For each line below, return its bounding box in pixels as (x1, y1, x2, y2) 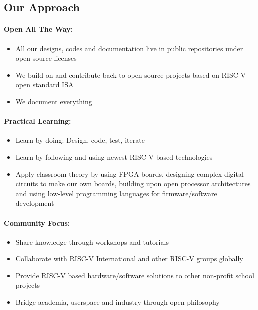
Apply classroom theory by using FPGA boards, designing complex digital (15, 168, 244, 179)
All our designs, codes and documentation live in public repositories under (15, 43, 243, 53)
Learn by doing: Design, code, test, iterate (15, 135, 145, 145)
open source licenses (15, 53, 77, 63)
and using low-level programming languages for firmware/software (15, 188, 217, 198)
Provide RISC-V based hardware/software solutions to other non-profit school (15, 270, 254, 280)
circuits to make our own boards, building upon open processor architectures (15, 178, 251, 189)
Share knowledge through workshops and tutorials (15, 236, 169, 247)
